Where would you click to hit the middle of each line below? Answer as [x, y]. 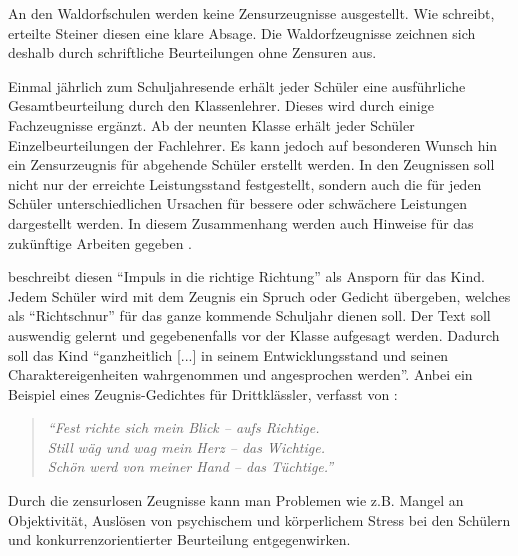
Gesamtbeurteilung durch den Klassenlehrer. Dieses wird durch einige [221, 105]
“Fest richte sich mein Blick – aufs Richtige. [183, 427]
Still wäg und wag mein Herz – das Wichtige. [186, 446]
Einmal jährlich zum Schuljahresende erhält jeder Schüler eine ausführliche [237, 85]
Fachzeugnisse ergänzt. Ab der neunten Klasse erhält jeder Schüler [211, 124]
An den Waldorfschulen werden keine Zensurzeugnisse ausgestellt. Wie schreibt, [251, 13]
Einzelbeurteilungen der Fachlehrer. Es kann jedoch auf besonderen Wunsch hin [253, 144]
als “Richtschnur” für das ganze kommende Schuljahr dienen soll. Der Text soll [249, 315]
